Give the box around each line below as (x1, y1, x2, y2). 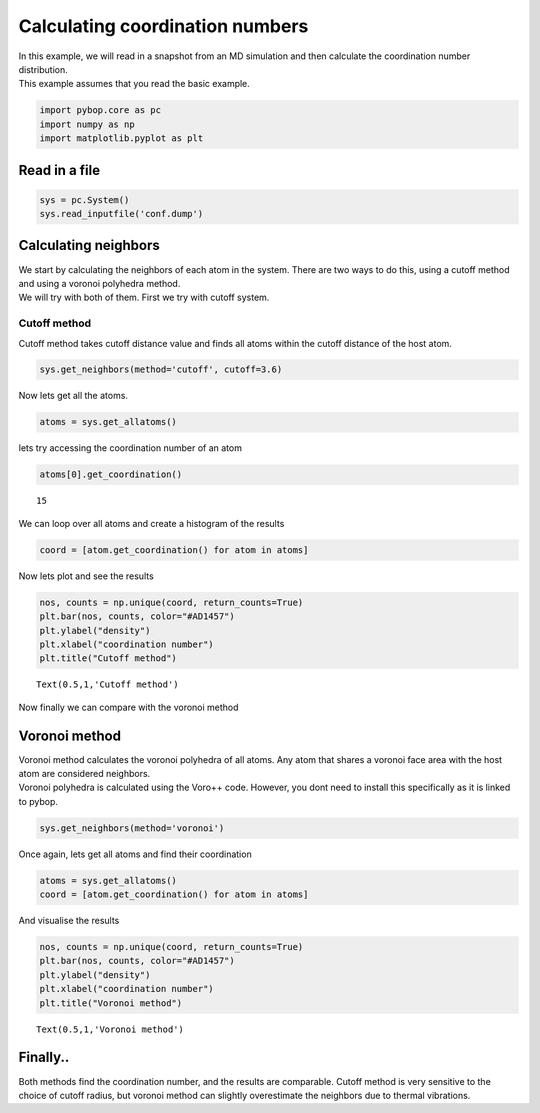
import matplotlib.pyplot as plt (39, 133, 204, 144)
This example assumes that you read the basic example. (18, 78, 250, 90)
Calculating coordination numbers (18, 15, 309, 37)
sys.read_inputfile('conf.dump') (39, 208, 204, 220)
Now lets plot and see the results (18, 570, 154, 582)
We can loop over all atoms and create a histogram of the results (18, 517, 285, 529)
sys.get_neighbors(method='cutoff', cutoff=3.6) (39, 364, 283, 375)
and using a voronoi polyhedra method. (18, 277, 181, 289)
